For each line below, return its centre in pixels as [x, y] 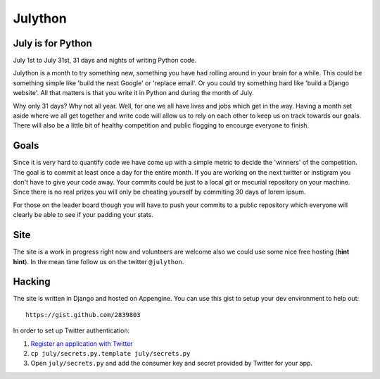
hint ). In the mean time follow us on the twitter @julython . [99, 261]
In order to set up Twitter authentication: [71, 330]
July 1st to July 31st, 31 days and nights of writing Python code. [105, 61]
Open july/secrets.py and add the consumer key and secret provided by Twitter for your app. [172, 364]
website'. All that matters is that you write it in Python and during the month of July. [133, 93]
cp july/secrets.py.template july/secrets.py [110, 354]
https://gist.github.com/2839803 [83, 315]
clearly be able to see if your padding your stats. [83, 215]
